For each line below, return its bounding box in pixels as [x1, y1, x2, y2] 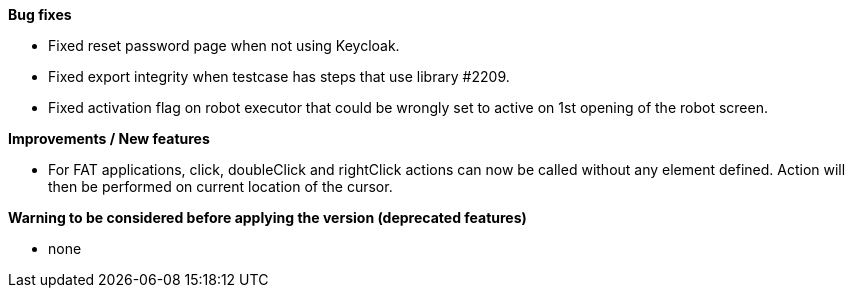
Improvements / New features [8, 130, 210, 147]
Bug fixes [8, 6, 72, 23]
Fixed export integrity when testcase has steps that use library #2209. [48, 68, 510, 85]
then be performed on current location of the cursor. [48, 178, 393, 195]
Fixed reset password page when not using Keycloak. [48, 37, 400, 54]
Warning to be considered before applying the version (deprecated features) [8, 209, 527, 226]
